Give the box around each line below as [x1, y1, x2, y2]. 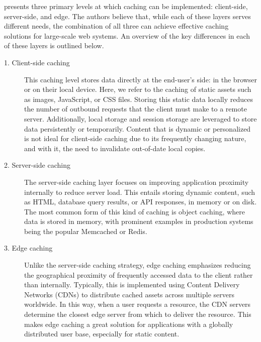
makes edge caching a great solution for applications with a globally [24, 318, 233, 329]
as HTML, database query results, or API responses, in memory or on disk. [24, 196, 257, 207]
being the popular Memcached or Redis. [24, 225, 147, 236]
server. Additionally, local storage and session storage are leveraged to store [24, 113, 257, 124]
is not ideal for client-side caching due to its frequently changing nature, [24, 133, 246, 144]
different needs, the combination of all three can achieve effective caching [4, 21, 229, 31]
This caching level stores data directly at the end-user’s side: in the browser [24, 74, 257, 84]
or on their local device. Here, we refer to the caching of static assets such [24, 84, 251, 94]
